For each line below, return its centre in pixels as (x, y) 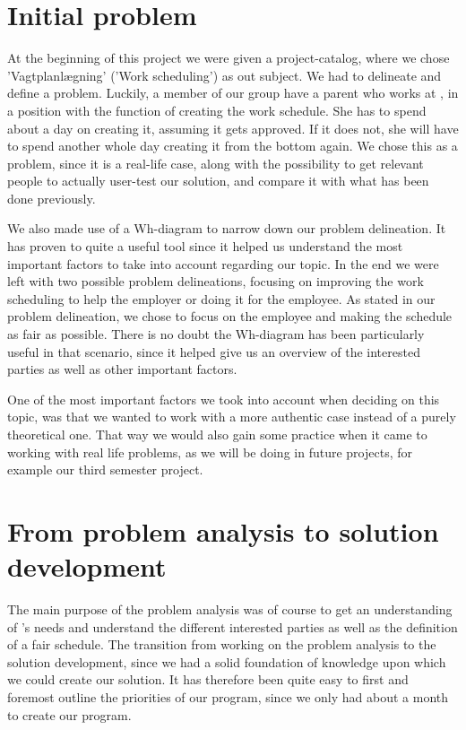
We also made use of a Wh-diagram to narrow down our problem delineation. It (227, 228)
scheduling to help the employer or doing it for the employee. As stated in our (221, 298)
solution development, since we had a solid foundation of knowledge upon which (227, 661)
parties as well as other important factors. (122, 369)
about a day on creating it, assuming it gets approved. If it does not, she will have (233, 128)
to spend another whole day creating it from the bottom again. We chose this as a (233, 146)
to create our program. (69, 714)
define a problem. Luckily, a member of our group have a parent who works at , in (233, 93)
